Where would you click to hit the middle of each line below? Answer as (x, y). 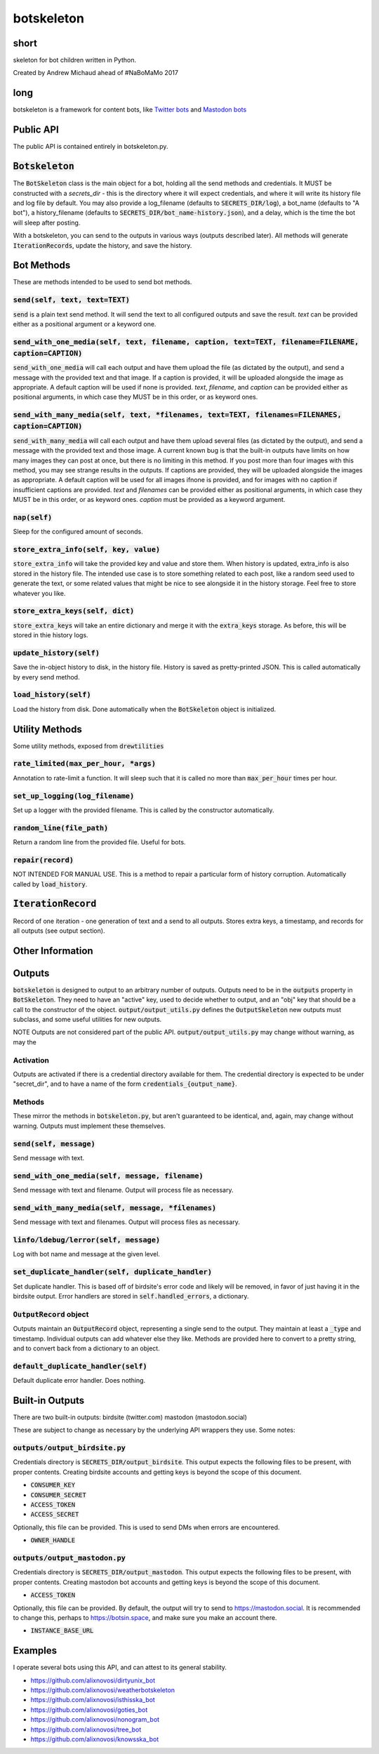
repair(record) (43, 860)
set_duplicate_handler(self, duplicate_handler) (113, 1272)
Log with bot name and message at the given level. (87, 1254)
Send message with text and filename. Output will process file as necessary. (123, 1190)
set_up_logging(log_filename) (74, 796)
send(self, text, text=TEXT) (71, 300)
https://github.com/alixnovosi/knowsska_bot (95, 1739)
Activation (31, 1060)
